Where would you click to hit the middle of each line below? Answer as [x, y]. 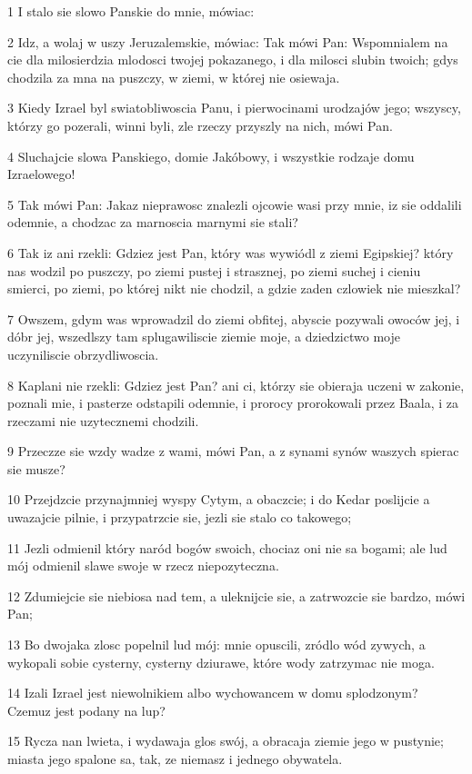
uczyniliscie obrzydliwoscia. [83, 354]
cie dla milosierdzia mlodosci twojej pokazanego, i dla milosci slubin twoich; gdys [233, 60]
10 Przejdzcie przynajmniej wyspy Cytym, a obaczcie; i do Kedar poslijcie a [219, 499]
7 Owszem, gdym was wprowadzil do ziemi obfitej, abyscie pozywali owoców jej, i [234, 318]
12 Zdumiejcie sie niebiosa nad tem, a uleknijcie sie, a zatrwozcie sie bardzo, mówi [236, 595]
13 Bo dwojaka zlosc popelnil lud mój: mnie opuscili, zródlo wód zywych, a [216, 645]
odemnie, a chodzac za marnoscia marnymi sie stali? [153, 222]
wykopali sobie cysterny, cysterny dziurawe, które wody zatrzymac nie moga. [221, 662]
